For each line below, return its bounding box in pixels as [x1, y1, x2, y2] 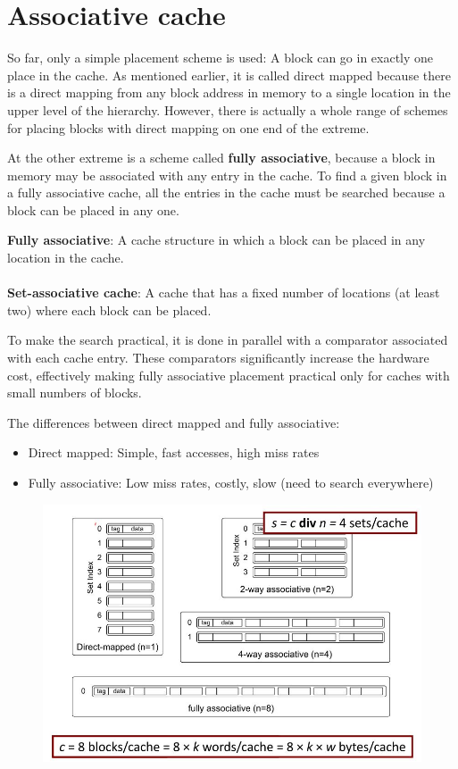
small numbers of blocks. [7, 383, 142, 402]
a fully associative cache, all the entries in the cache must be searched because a [7, 183, 446, 202]
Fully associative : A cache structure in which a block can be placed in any [7, 230, 426, 249]
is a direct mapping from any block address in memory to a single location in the [7, 83, 451, 102]
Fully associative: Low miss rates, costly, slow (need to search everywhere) [28, 473, 434, 491]
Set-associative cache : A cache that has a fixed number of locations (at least [7, 283, 440, 302]
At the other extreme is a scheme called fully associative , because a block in [7, 148, 436, 167]
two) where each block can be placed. [7, 300, 212, 319]
